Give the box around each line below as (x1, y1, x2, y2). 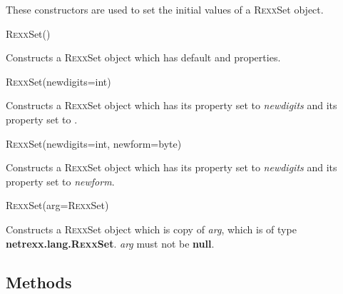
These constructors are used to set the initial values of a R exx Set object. (6, 2, 324, 16)
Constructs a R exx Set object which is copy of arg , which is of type (6, 221, 297, 236)
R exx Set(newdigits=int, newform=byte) (6, 136, 182, 151)
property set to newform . (6, 173, 115, 188)
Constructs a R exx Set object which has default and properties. (6, 50, 281, 65)
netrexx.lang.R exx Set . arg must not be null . (6, 235, 215, 250)
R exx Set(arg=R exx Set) (6, 198, 109, 213)
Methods (6, 270, 72, 293)
